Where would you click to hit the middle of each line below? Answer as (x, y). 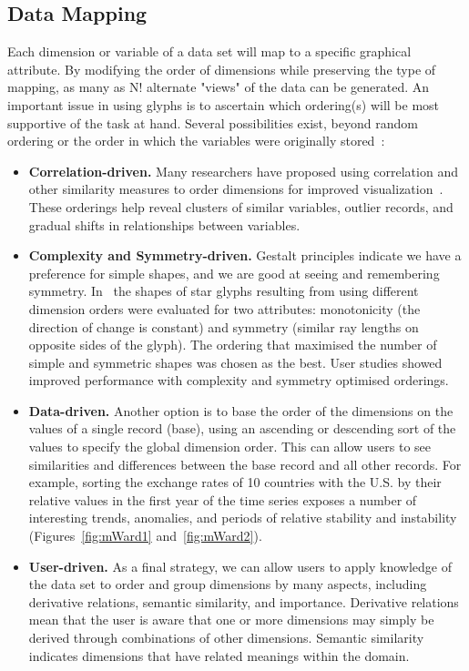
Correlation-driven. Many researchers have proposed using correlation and (243, 171)
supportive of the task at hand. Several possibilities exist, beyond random (213, 122)
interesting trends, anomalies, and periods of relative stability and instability (243, 518)
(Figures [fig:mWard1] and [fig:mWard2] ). (145, 536)
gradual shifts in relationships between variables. (164, 224)
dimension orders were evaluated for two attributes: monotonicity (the (224, 308)
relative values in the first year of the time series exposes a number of (223, 499)
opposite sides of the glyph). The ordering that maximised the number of (233, 345)
